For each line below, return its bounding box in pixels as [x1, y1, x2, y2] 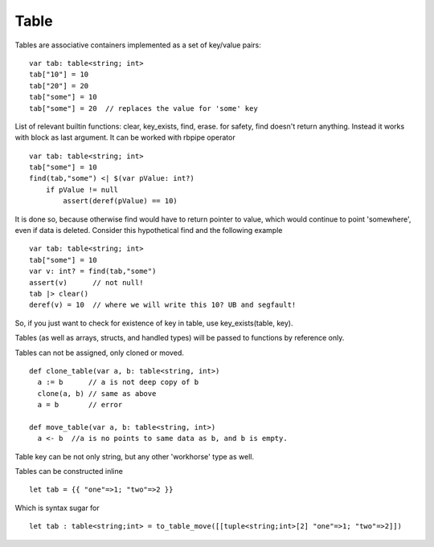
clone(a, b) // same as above [37, 389, 157, 398]
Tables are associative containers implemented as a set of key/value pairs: [14, 40, 261, 50]
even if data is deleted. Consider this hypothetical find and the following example [14, 226, 283, 235]
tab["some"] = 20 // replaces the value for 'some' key [29, 104, 259, 112]
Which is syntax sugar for [14, 503, 100, 512]
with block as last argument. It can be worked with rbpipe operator [14, 133, 236, 142]
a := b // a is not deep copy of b [37, 378, 199, 387]
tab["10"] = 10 [29, 70, 89, 80]
